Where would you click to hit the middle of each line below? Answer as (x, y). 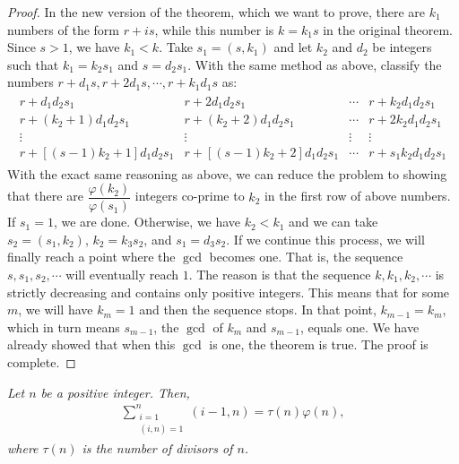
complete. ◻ (42, 361)
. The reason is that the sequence (280, 275)
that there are (45, 196)
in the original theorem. (388, 29)
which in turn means (64, 327)
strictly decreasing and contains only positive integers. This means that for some (229, 292)
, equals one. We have (359, 327)
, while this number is (214, 29)
